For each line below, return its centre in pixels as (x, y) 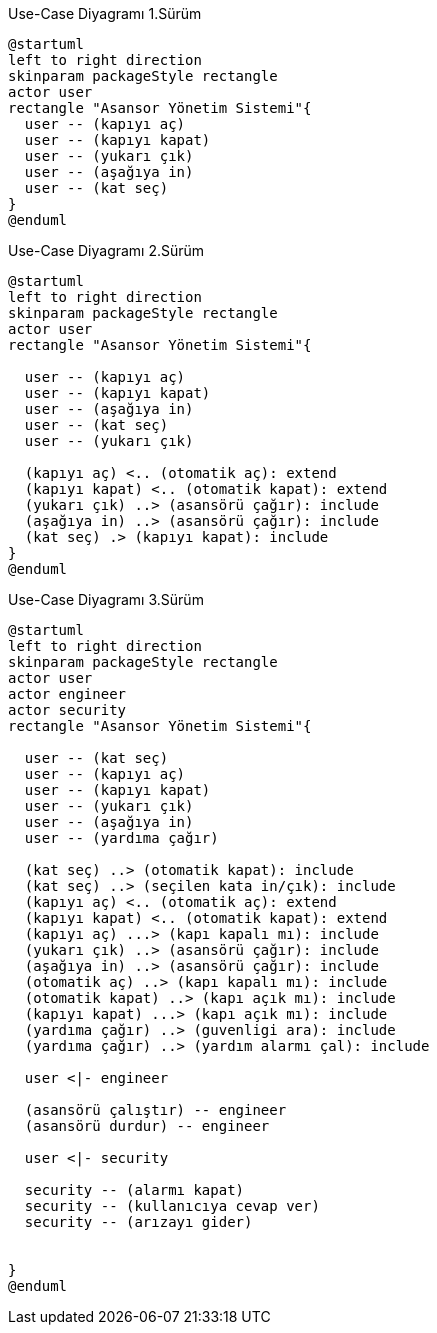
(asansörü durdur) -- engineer (147, 1126)
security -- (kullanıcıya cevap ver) (172, 1206)
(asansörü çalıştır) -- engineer (155, 1110)
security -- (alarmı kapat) (134, 1190)
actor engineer (67, 694)
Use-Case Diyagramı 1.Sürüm (105, 13)
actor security (67, 710)
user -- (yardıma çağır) (121, 838)
